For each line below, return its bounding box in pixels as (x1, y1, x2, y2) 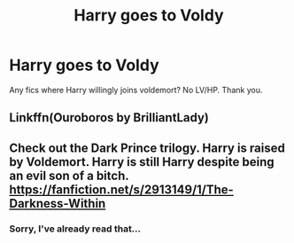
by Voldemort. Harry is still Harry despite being (9, 154, 275, 169)
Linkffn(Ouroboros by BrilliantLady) (9, 110, 210, 125)
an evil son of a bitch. (9, 168, 129, 183)
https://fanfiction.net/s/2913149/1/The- (9, 182, 235, 197)
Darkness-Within (9, 196, 106, 211)
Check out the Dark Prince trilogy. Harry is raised (9, 140, 285, 155)
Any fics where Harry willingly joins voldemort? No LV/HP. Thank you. (9, 84, 263, 95)
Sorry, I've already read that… (9, 223, 142, 235)
